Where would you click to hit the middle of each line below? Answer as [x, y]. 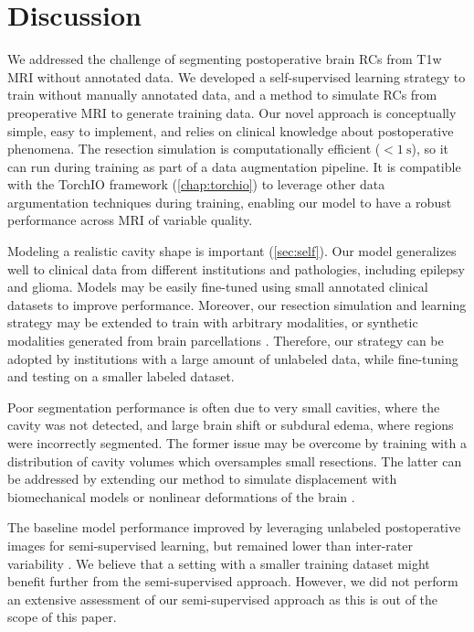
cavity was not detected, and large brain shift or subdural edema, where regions [231, 425]
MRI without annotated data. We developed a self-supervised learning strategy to [237, 76]
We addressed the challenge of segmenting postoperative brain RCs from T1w [225, 59]
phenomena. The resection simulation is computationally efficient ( [194, 149]
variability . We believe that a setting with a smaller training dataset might [219, 563]
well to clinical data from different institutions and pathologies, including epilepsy [236, 268]
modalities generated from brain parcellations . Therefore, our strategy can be [226, 341]
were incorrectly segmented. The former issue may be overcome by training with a [237, 443]
